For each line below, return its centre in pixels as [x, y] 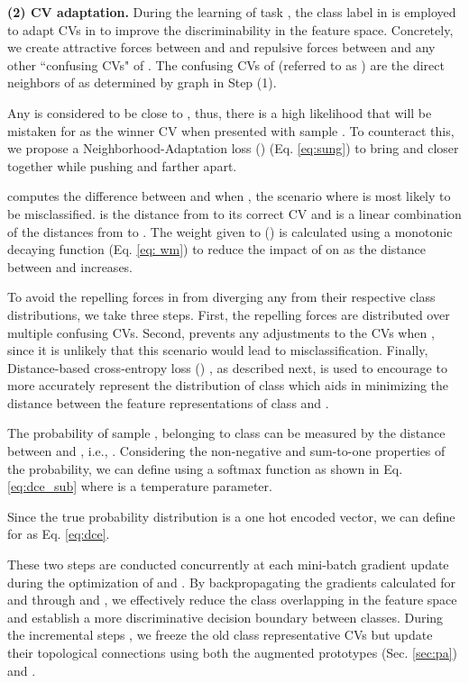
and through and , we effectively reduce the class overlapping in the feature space [232, 600]
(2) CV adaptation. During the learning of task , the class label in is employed [232, 12]
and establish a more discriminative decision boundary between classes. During [225, 617]
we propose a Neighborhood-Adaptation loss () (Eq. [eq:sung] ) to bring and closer [233, 148]
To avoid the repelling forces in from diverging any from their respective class [221, 297]
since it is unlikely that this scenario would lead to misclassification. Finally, [218, 350]
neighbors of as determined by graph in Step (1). [142, 82]
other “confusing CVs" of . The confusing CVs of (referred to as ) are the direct [226, 64]
